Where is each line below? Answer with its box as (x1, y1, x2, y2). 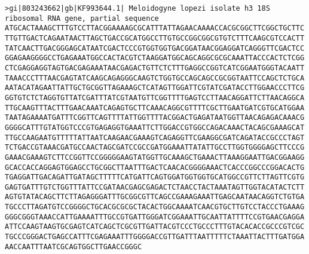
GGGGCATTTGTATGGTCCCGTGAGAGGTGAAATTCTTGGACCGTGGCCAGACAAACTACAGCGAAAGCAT (5, 123, 305, 132)
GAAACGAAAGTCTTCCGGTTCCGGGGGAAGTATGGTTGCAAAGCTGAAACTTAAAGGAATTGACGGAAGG (5, 153, 305, 162)
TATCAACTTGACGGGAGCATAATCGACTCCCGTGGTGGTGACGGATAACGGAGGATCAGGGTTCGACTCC (5, 44, 305, 52)
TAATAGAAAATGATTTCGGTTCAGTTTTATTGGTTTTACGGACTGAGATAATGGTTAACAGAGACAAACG (5, 113, 305, 122)
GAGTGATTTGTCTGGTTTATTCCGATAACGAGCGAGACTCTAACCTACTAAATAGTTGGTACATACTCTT (5, 182, 305, 191)
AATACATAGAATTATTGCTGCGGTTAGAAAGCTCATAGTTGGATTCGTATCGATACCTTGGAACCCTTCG (5, 83, 305, 92)
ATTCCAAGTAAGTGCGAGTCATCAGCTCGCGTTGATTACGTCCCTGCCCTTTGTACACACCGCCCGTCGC (5, 222, 305, 231)
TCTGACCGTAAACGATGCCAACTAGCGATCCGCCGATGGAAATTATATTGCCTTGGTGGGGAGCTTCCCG (5, 143, 305, 152)
